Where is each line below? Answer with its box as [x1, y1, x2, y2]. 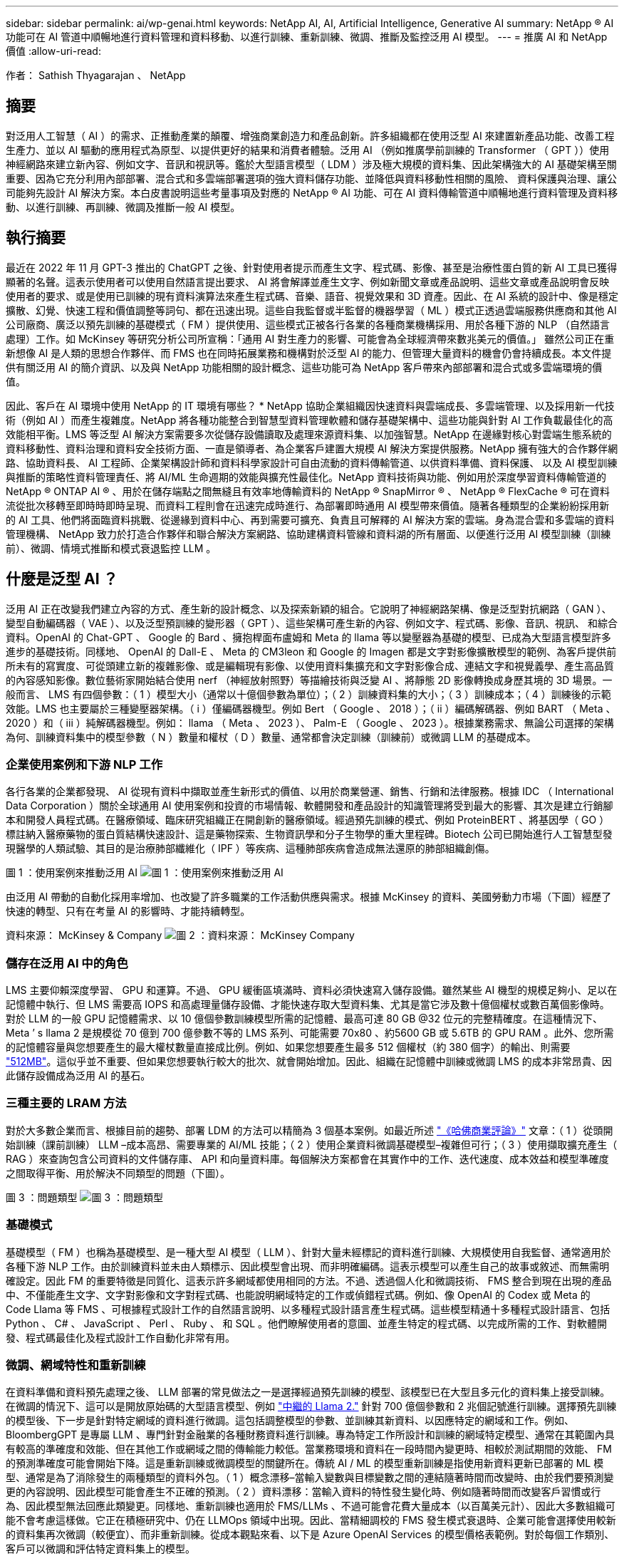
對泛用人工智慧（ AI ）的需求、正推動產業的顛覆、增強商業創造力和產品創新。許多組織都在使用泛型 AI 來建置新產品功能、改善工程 [6, 129, 615, 142]
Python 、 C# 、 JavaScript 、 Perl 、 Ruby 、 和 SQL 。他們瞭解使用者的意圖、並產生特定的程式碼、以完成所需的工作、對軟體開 [6, 1317, 608, 1329]
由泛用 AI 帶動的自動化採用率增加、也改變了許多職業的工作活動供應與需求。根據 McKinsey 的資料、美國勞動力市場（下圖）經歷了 [6, 891, 612, 903]
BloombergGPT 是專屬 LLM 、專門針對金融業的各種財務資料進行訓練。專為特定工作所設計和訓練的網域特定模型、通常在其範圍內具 [6, 1428, 615, 1441]
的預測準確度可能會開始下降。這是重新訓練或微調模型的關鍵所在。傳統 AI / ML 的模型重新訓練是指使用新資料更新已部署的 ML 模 [6, 1457, 604, 1470]
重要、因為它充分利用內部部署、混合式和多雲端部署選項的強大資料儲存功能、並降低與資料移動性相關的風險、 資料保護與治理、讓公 [6, 172, 617, 185]
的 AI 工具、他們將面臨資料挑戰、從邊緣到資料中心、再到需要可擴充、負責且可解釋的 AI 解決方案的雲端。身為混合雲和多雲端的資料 [6, 513, 615, 526]
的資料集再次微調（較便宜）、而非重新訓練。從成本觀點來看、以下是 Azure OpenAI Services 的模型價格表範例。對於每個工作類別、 [6, 1528, 615, 1541]
